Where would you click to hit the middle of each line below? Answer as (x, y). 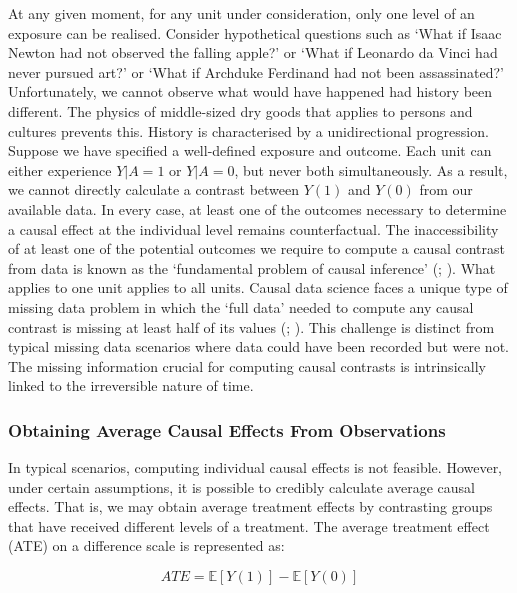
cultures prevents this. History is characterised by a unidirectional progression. (248, 130)
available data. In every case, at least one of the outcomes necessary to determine (257, 208)
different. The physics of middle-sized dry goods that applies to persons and (240, 110)
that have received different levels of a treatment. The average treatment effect (249, 525)
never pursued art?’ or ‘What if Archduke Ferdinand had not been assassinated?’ (256, 71)
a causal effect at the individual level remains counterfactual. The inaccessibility (253, 228)
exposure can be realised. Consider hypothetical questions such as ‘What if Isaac (255, 32)
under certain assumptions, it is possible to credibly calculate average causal (241, 486)
